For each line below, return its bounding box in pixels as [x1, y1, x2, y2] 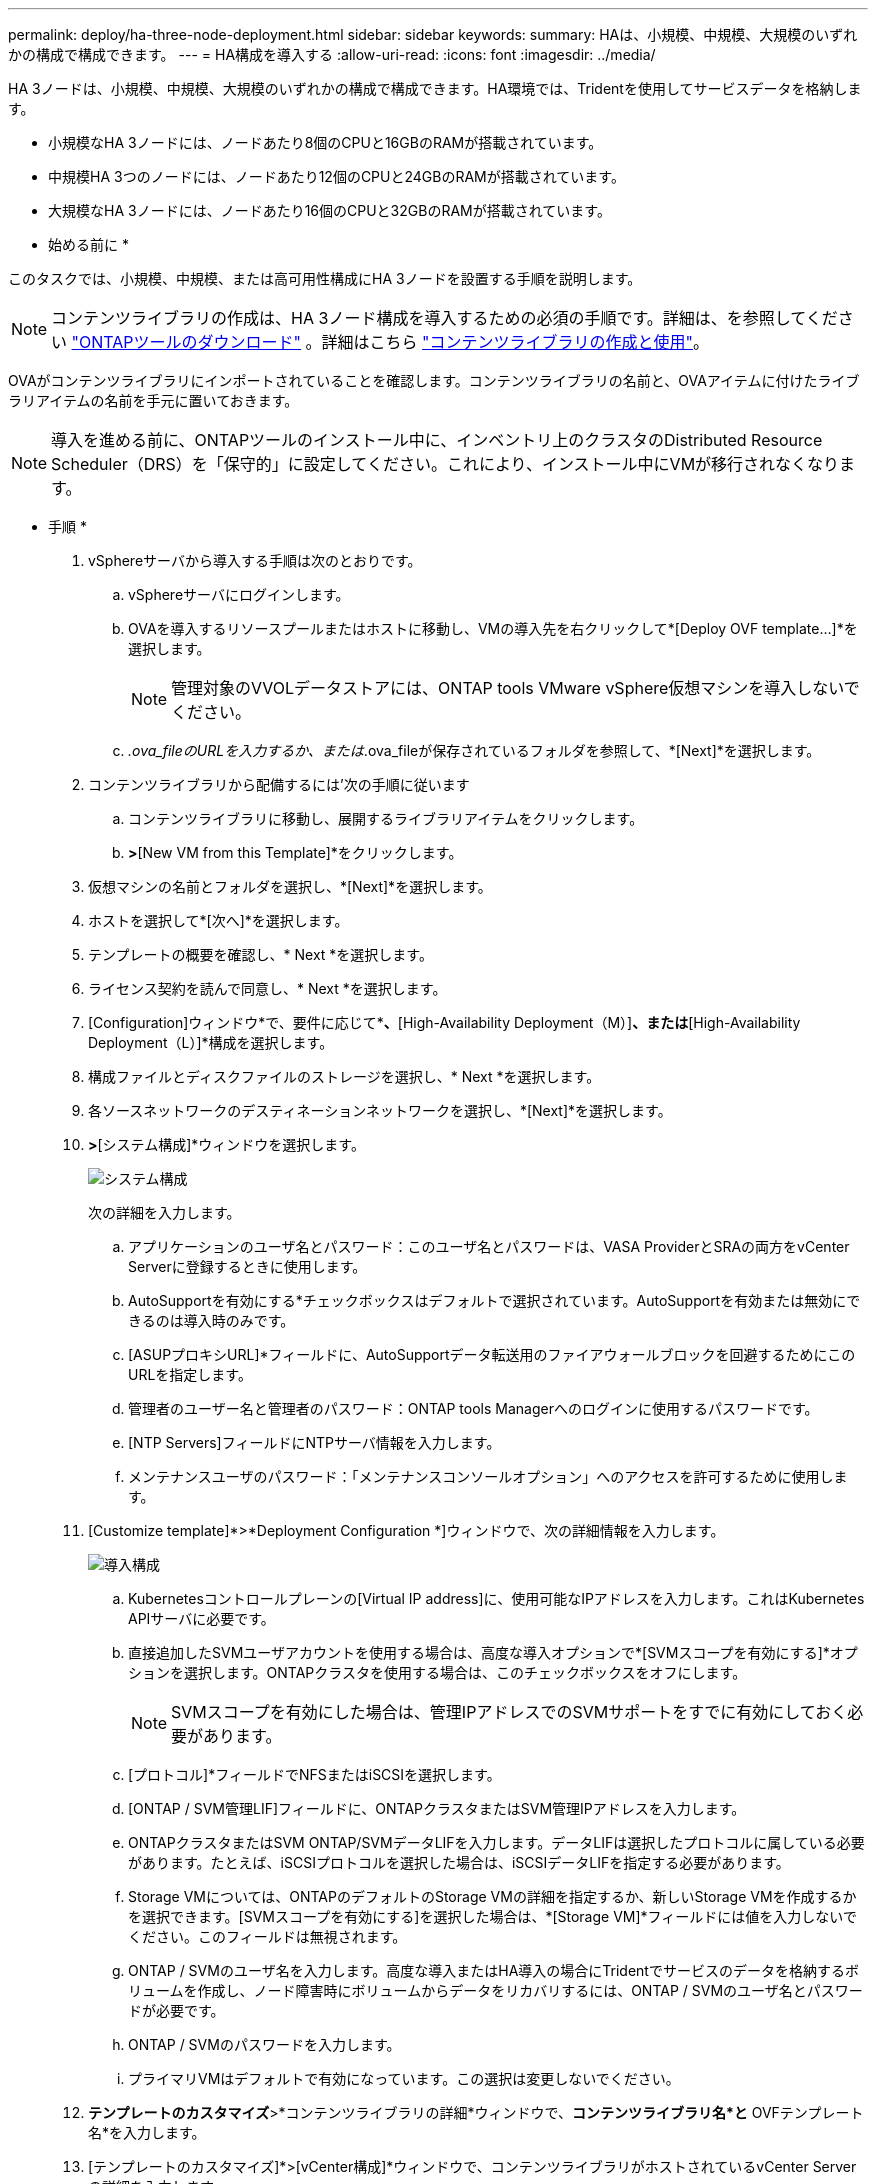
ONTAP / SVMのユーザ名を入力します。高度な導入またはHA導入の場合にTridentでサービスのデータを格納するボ [128, 1962, 859, 1979]
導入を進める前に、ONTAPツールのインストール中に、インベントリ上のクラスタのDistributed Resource [51, 430, 823, 450]
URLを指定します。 [128, 1366, 252, 1383]
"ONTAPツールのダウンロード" [71, 332, 302, 352]
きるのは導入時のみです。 [128, 1312, 295, 1329]
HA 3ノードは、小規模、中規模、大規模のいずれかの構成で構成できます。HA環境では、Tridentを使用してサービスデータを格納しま [8, 80, 862, 97]
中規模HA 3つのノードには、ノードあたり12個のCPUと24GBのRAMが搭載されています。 [48, 168, 625, 185]
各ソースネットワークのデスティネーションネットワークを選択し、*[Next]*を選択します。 [88, 1102, 672, 1119]
